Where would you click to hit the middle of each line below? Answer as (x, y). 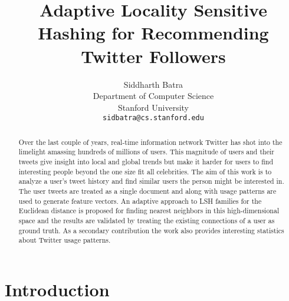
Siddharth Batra (153, 84)
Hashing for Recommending (153, 33)
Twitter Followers (153, 56)
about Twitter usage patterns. (65, 240)
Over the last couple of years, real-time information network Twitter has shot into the (150, 142)
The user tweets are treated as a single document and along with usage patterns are (147, 191)
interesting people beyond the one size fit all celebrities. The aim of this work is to (145, 171)
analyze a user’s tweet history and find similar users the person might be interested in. (151, 181)
